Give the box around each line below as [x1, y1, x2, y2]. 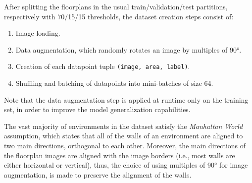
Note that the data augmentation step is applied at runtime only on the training [4, 94, 249, 105]
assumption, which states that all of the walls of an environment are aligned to [4, 130, 243, 141]
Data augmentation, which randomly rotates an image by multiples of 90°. [15, 44, 242, 55]
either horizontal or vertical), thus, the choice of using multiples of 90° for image [4, 160, 248, 170]
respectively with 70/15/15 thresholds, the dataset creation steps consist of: [4, 11, 234, 21]
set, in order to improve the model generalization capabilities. [4, 104, 191, 115]
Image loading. [15, 28, 60, 38]
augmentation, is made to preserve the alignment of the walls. [4, 169, 192, 180]
